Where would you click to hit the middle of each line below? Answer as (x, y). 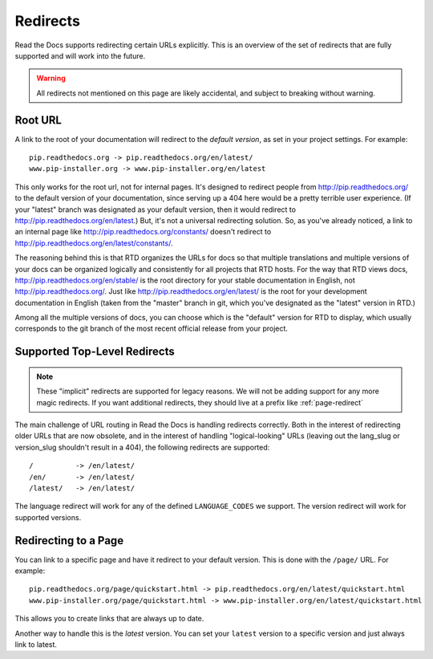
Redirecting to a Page (69, 541)
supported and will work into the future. (80, 55)
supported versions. (48, 517)
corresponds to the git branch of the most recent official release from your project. (152, 328)
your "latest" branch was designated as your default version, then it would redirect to (156, 209)
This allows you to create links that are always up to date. (109, 619)
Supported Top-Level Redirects (95, 352)
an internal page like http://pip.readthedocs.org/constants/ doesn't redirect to (143, 232)
